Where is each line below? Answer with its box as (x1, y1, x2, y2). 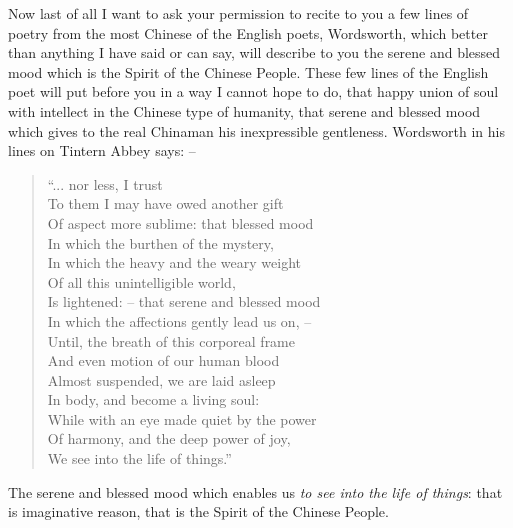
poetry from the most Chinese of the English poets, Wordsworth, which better (8, 22, 488, 43)
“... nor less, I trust (47, 173, 163, 194)
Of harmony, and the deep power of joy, (47, 428, 291, 449)
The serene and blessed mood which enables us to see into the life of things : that (8, 481, 503, 502)
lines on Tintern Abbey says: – (8, 140, 196, 161)
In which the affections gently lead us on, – (47, 310, 312, 331)
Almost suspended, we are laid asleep (47, 369, 276, 390)
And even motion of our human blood (47, 350, 280, 371)
